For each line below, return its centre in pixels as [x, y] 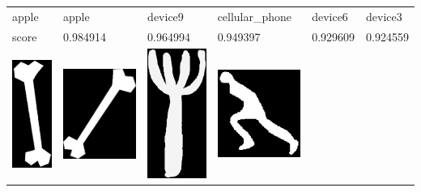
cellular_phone [255, 16]
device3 [384, 16]
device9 [166, 16]
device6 [330, 16]
